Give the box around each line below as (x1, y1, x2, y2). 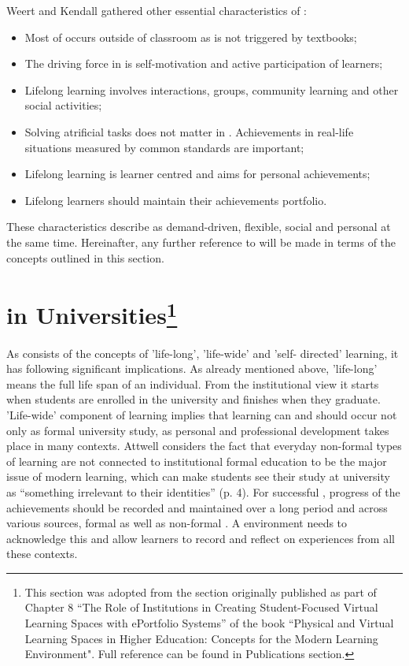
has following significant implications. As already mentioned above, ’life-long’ (6, 360, 378, 377)
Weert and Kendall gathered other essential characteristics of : (6, 2, 308, 18)
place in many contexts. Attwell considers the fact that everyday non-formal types (6, 437, 402, 454)
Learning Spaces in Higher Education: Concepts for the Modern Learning (24, 630, 378, 646)
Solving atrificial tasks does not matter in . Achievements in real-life (24, 123, 354, 140)
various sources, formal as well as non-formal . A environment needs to (6, 515, 348, 531)
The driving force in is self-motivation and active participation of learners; (24, 55, 383, 72)
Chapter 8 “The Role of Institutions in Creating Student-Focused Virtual (24, 599, 378, 616)
